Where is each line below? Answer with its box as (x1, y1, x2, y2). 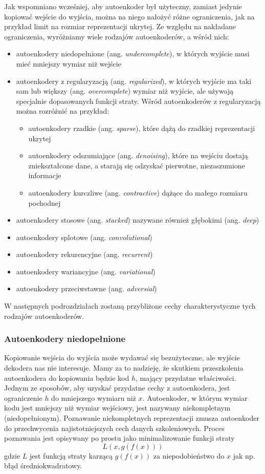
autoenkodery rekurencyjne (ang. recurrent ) (16, 249, 153, 260)
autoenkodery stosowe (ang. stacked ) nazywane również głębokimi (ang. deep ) (16, 214, 259, 225)
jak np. (233, 450, 255, 461)
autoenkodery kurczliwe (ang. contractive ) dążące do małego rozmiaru (28, 187, 248, 198)
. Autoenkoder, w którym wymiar (142, 392, 248, 403)
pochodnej (28, 197, 61, 208)
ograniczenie (4, 392, 42, 403)
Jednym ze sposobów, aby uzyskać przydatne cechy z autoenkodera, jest (4, 382, 230, 393)
